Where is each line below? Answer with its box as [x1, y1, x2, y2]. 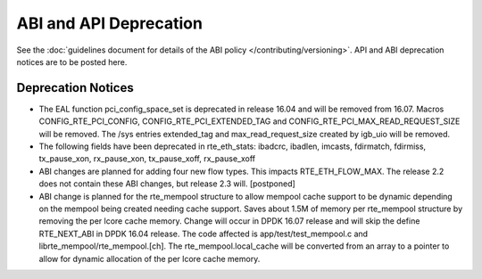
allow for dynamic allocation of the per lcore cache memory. [38, 253, 261, 264]
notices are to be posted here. [16, 56, 128, 67]
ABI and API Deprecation [16, 13, 203, 33]
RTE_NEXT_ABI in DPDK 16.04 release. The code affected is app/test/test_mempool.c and [38, 228, 369, 239]
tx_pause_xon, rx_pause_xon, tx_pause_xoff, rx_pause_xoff [38, 153, 256, 164]
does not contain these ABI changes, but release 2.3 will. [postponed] [38, 178, 296, 189]
